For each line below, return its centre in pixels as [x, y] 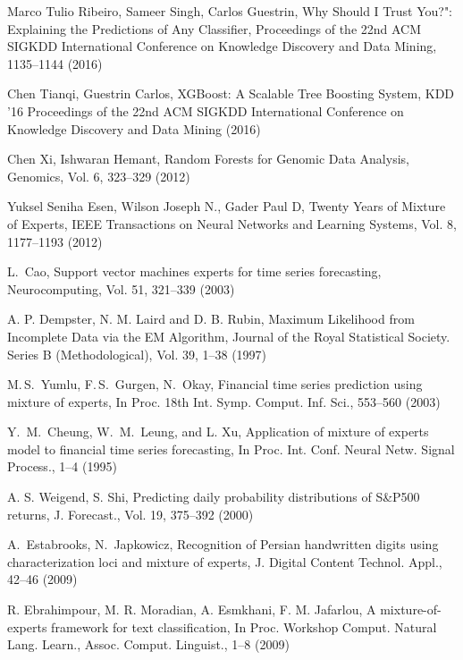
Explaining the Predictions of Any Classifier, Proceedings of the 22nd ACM [215, 28]
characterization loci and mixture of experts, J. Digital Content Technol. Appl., [225, 561]
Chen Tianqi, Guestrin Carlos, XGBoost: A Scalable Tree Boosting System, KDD [231, 93]
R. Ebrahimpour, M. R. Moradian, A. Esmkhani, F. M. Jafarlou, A [192, 609]
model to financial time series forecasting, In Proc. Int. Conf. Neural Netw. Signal [231, 448]
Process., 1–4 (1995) [62, 466]
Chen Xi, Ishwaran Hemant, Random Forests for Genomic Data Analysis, [208, 159]
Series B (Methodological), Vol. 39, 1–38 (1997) [137, 354]
